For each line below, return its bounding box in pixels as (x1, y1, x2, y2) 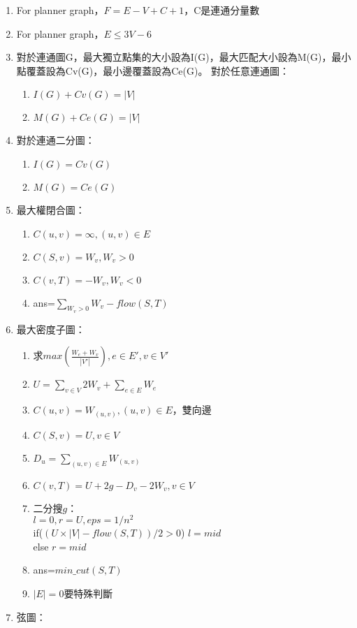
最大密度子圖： (16, 321, 85, 336)
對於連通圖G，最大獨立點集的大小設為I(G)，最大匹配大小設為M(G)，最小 (16, 50, 351, 64)
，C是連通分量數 (184, 3, 260, 17)
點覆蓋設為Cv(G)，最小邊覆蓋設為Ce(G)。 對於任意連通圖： (16, 63, 290, 78)
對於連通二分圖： (16, 133, 95, 147)
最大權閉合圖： (16, 202, 85, 217)
